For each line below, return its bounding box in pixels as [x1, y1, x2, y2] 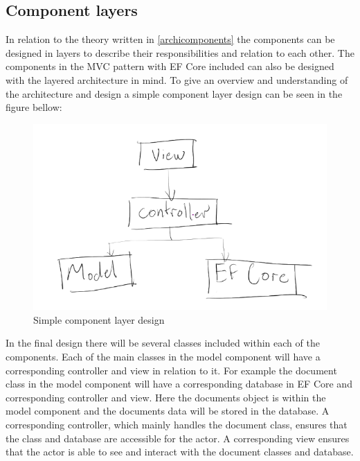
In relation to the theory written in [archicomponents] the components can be [6, 32, 335, 46]
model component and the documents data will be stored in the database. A [6, 403, 330, 418]
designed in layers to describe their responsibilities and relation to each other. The [6, 45, 354, 60]
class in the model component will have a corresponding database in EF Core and [6, 376, 352, 391]
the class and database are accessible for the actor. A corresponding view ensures [6, 430, 350, 445]
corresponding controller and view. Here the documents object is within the [6, 390, 326, 404]
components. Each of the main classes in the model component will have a [6, 349, 321, 363]
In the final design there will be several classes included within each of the [6, 336, 320, 350]
